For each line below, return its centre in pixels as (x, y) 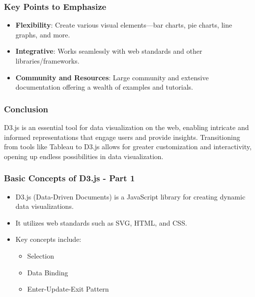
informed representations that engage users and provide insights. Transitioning (122, 137)
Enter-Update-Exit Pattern (68, 289)
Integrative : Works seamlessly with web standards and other (109, 51)
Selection (41, 255)
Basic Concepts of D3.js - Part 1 (70, 178)
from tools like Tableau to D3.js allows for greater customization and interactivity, (128, 147)
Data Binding (48, 272)
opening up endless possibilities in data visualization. (84, 156)
